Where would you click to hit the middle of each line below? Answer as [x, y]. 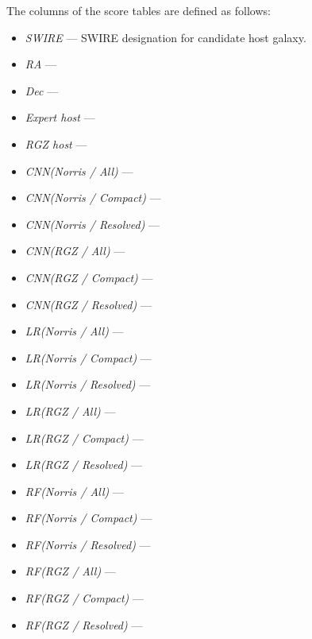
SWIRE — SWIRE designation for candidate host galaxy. [166, 37]
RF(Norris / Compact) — [89, 518]
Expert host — [60, 117]
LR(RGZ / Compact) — [84, 438]
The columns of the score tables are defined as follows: [139, 10]
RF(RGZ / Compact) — [85, 598]
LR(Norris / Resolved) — [88, 384]
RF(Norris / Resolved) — [88, 544]
